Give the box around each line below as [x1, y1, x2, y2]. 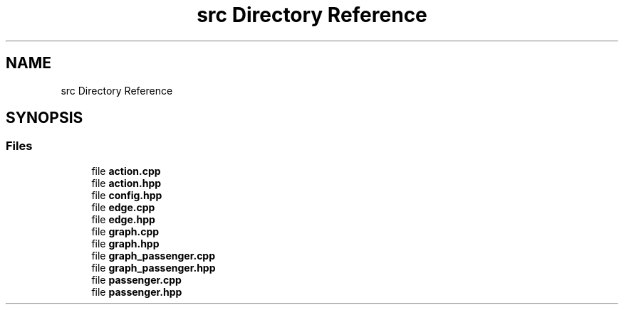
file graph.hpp [91, 237, 160, 250]
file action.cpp [91, 164, 161, 177]
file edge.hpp [91, 213, 155, 225]
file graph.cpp [91, 225, 160, 237]
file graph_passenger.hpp [91, 261, 216, 274]
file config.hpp [91, 188, 162, 201]
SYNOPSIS [6, 109, 83, 127]
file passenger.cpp [91, 273, 182, 286]
